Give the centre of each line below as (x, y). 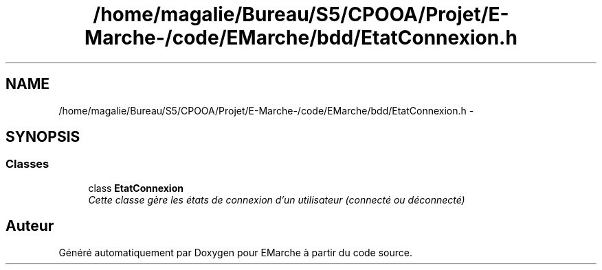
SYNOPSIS (43, 137)
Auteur (30, 226)
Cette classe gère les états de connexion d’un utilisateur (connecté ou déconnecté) (277, 199)
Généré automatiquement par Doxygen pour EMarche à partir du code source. (235, 252)
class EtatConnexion (136, 188)
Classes (27, 164)
